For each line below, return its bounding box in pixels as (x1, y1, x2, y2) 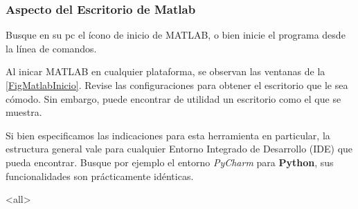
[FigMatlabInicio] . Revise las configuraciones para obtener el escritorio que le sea (6, 78, 348, 92)
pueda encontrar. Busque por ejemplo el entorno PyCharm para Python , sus (6, 155, 334, 169)
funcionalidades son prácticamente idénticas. (6, 168, 194, 183)
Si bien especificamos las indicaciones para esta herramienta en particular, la (6, 128, 330, 142)
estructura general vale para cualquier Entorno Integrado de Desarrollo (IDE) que (6, 141, 353, 156)
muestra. (6, 105, 42, 119)
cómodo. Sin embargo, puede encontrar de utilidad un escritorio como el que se (6, 91, 341, 106)
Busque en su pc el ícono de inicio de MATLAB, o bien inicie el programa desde (6, 28, 346, 42)
